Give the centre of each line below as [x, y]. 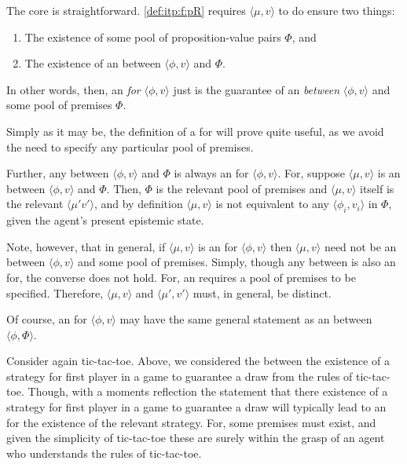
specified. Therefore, [55, 292]
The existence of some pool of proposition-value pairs [153, 37]
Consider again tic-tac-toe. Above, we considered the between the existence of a [198, 361]
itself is [377, 188]
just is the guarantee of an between [257, 89]
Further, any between [58, 173]
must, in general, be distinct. [262, 292]
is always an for [211, 173]
